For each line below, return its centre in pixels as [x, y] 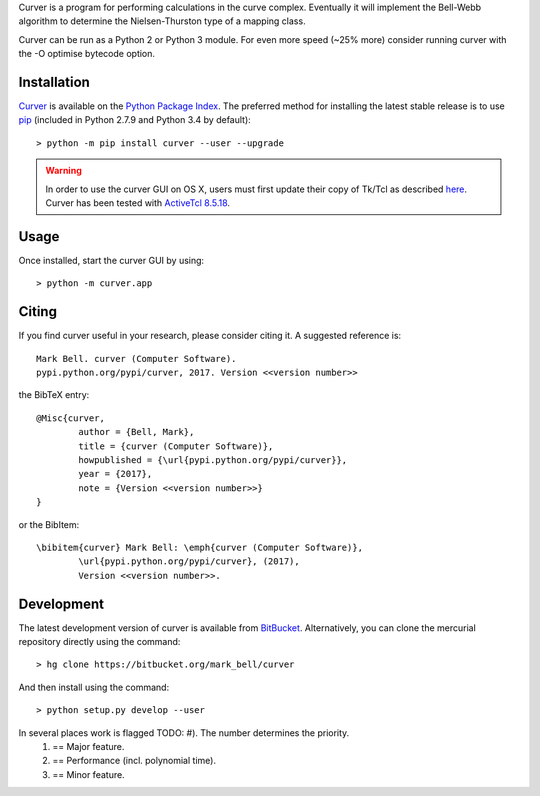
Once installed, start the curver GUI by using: [111, 260]
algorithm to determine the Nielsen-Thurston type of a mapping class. [162, 21]
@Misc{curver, [70, 418]
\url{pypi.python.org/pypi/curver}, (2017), [189, 561]
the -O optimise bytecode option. [86, 54]
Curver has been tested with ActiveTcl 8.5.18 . [137, 203]
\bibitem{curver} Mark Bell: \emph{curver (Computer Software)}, [200, 547]
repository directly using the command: [99, 641]
